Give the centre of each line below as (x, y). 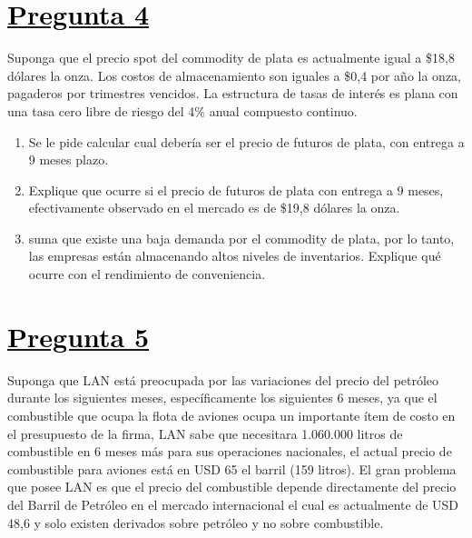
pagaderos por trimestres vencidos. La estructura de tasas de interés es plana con (233, 93)
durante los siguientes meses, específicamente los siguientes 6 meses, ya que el (222, 398)
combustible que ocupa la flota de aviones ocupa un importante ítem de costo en (231, 415)
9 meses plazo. (69, 159)
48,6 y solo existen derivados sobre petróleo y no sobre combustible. (196, 522)
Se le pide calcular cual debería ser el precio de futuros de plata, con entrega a (246, 141)
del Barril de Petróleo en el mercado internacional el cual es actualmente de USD (233, 504)
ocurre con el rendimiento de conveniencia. (147, 274)
